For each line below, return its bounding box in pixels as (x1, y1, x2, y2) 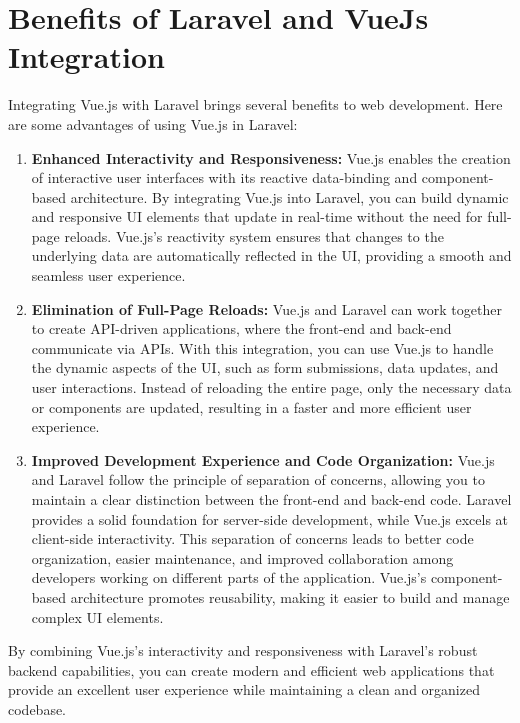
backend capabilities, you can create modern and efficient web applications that (8, 659, 495, 680)
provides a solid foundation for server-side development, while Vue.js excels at (31, 508, 509, 529)
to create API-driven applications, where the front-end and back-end (31, 318, 452, 339)
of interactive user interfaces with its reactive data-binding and (31, 167, 418, 188)
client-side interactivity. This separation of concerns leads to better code (31, 528, 474, 549)
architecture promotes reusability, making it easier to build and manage (70, 586, 510, 607)
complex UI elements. (31, 606, 164, 627)
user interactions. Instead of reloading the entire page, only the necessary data (31, 377, 512, 398)
